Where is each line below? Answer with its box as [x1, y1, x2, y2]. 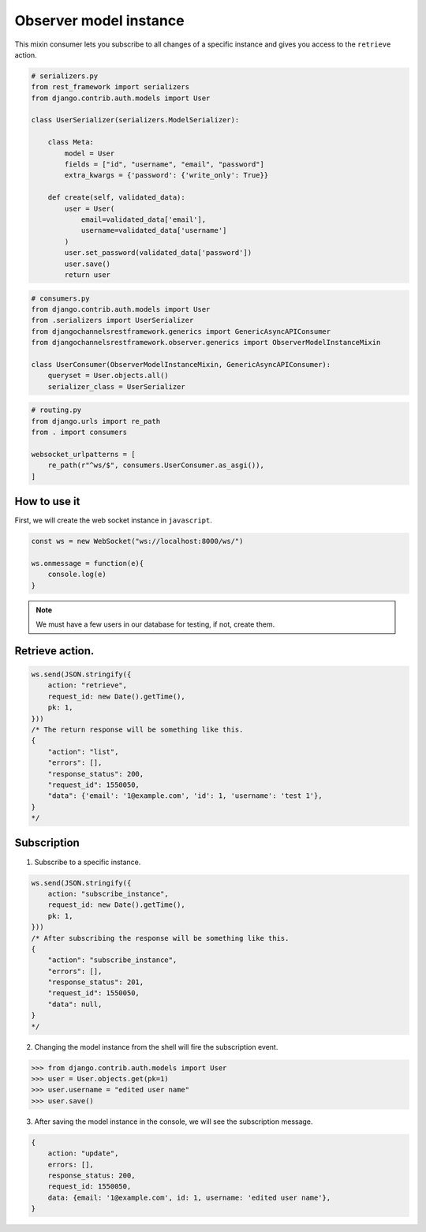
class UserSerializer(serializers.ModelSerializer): [31, 115, 240, 125]
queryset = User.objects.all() [47, 371, 169, 380]
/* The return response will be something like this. [31, 725, 244, 734]
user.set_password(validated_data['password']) [64, 249, 252, 257]
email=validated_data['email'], [80, 215, 207, 224]
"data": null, [47, 999, 103, 1009]
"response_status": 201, [47, 978, 144, 987]
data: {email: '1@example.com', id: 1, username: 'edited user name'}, [47, 1193, 331, 1202]
